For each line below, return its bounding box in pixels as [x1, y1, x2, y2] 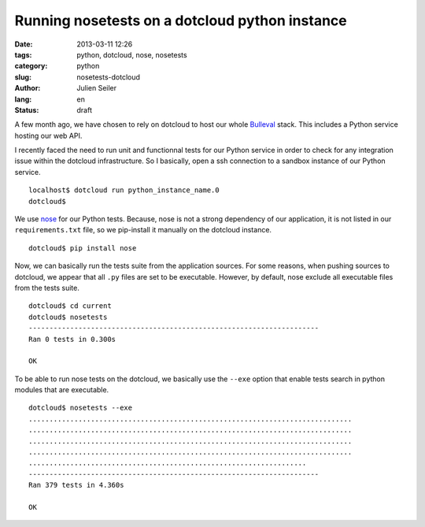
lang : [14, 95, 32, 104]
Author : [14, 84, 41, 93]
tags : [14, 50, 32, 59]
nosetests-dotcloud [76, 72, 141, 82]
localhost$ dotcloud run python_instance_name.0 [28, 186, 220, 195]
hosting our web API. [14, 131, 83, 140]
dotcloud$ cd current [28, 302, 112, 310]
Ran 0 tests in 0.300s [28, 335, 116, 343]
